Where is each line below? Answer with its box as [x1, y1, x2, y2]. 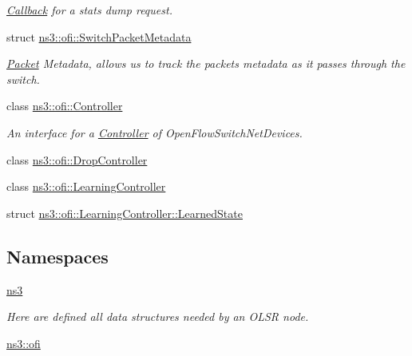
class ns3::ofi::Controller [6, 97, 123, 114]
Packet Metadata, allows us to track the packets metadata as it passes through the [6, 55, 406, 72]
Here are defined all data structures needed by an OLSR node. [6, 308, 309, 325]
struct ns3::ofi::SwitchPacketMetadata [6, 28, 192, 45]
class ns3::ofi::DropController [6, 151, 148, 168]
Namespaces [6, 243, 109, 268]
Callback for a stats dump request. [6, 2, 172, 18]
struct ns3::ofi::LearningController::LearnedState [6, 204, 243, 221]
